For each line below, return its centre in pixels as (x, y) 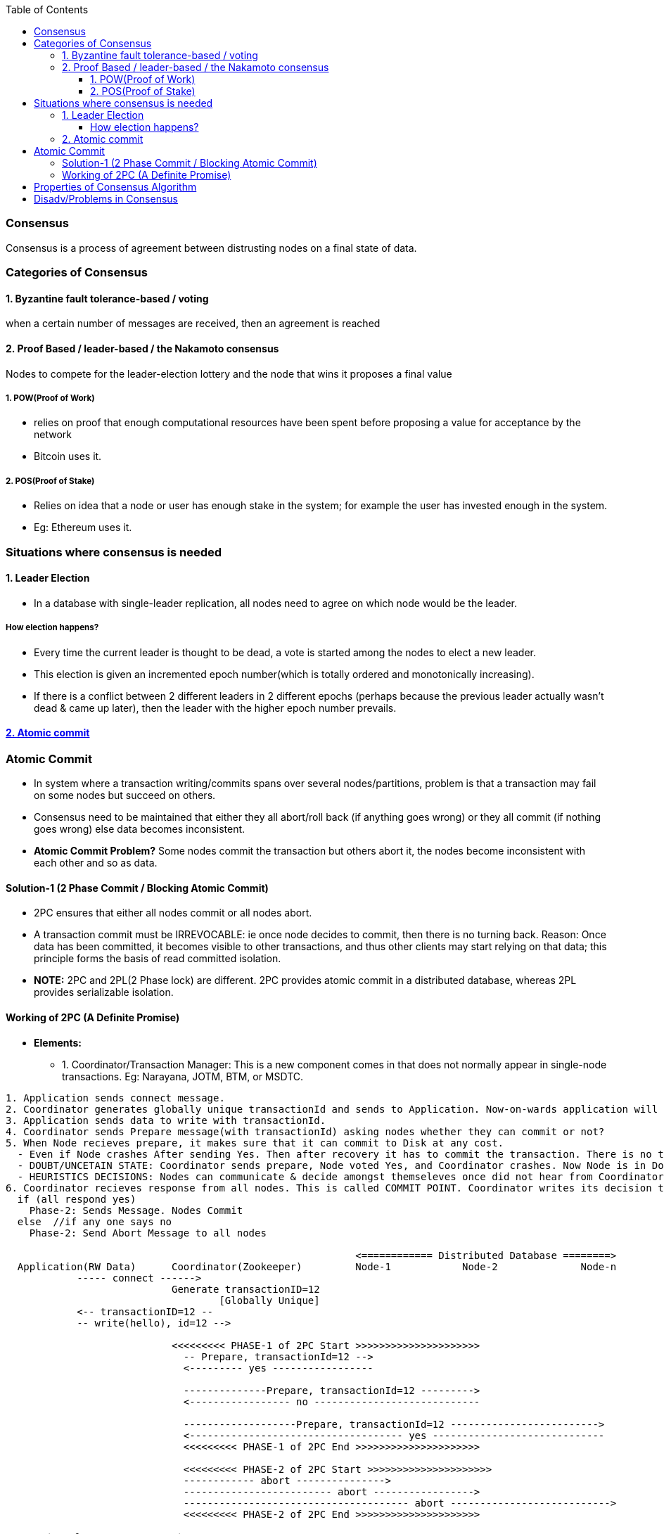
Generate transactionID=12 (246, 1289)
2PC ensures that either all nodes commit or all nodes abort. (173, 913)
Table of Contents (47, 9)
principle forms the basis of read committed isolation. (158, 959)
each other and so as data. (96, 863)
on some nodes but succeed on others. (125, 795)
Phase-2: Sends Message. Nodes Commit (136, 1210)
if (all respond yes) (77, 1199)
